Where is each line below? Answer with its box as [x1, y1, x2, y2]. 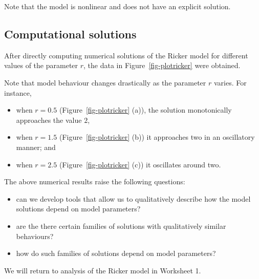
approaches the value [16, 114, 82, 125]
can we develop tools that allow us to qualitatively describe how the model [16, 193, 251, 204]
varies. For [213, 77, 247, 88]
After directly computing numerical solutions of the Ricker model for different [4, 50, 248, 60]
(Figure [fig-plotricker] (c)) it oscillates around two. [59, 159, 221, 169]
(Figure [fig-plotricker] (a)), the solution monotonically [59, 104, 232, 115]
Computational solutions [4, 26, 137, 41]
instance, [4, 87, 32, 98]
